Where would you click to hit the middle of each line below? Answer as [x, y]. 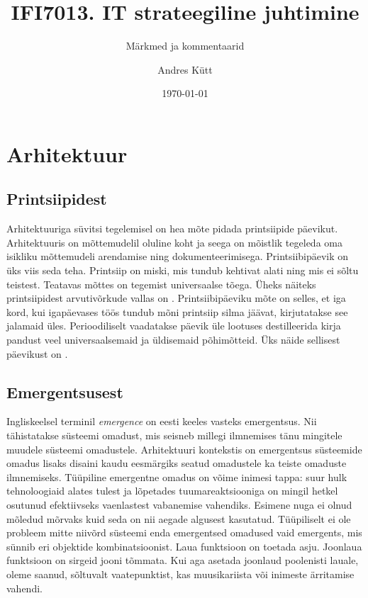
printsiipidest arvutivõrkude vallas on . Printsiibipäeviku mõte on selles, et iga [176, 298]
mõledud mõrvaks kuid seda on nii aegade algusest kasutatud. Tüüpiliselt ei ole [179, 518]
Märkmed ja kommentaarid [185, 46]
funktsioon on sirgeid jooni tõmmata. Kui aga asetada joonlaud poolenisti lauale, [183, 560]
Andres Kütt [185, 69]
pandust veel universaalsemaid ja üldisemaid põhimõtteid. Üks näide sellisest [173, 340]
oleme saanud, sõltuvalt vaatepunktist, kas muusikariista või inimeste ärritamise [180, 574]
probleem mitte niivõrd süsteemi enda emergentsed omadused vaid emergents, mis [184, 532]
